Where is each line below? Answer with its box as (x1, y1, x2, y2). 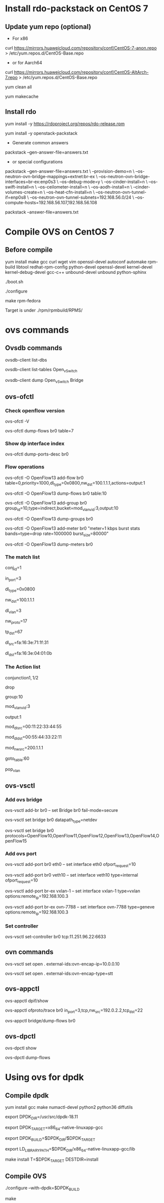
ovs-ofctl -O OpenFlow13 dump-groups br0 (5, 516, 93, 522)
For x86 (12, 35, 28, 41)
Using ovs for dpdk (5, 1072, 84, 1083)
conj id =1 (5, 565, 22, 572)
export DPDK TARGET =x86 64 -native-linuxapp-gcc (5, 1124, 103, 1131)
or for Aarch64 (12, 60, 43, 65)
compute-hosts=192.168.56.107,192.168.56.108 (5, 199, 97, 205)
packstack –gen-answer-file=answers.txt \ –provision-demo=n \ (5, 168, 135, 174)
